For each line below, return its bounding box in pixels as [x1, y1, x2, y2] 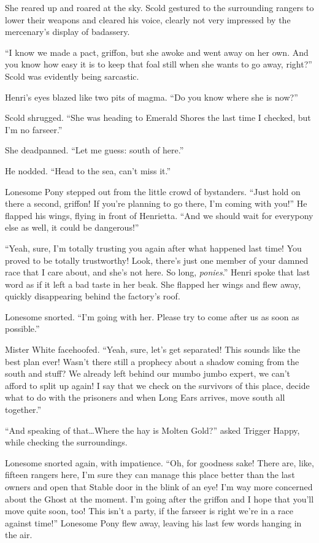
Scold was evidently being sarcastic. [5, 69, 139, 82]
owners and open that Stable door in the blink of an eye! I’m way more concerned [5, 480, 313, 493]
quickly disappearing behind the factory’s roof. [5, 290, 180, 302]
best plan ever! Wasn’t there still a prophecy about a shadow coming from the [5, 355, 299, 368]
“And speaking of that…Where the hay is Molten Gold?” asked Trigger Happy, [5, 423, 300, 436]
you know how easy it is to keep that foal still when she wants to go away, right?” [5, 58, 312, 71]
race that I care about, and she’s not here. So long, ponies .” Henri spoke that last [5, 266, 310, 279]
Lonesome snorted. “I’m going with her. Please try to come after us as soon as [5, 310, 299, 323]
